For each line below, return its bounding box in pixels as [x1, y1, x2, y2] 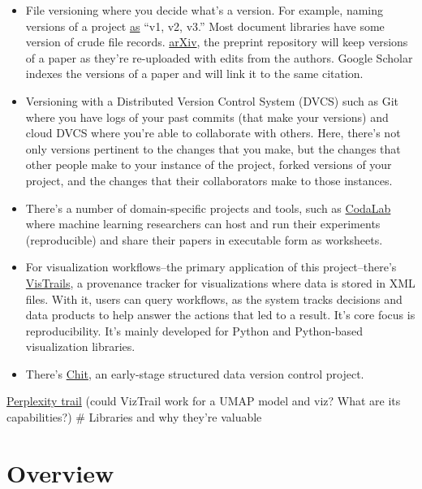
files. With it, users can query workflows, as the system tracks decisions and [25, 290, 403, 307]
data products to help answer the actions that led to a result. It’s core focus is [25, 306, 416, 323]
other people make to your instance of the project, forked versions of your [25, 156, 392, 173]
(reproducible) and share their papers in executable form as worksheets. [25, 231, 383, 248]
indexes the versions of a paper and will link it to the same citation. [25, 65, 364, 82]
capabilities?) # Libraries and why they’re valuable [6, 409, 262, 426]
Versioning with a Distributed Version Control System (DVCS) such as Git [25, 92, 399, 109]
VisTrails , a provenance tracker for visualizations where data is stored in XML [25, 274, 416, 291]
